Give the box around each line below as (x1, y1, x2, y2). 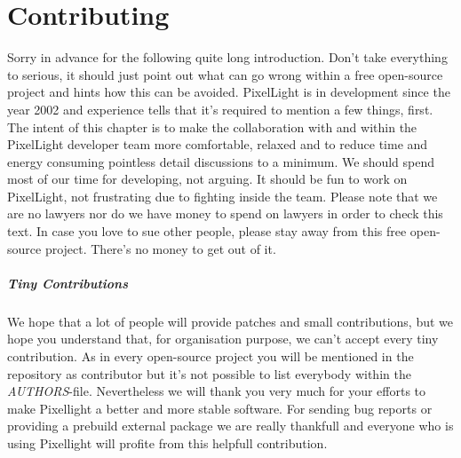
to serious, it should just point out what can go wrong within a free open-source (7, 65, 443, 83)
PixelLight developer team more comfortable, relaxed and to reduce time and (7, 135, 428, 154)
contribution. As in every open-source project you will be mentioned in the (7, 347, 414, 365)
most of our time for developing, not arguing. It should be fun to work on (7, 170, 408, 188)
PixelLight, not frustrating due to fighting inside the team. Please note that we (7, 186, 438, 205)
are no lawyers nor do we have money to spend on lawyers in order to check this (7, 204, 443, 223)
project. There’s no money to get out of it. (44, 239, 276, 257)
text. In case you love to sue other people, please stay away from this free (7, 222, 407, 241)
